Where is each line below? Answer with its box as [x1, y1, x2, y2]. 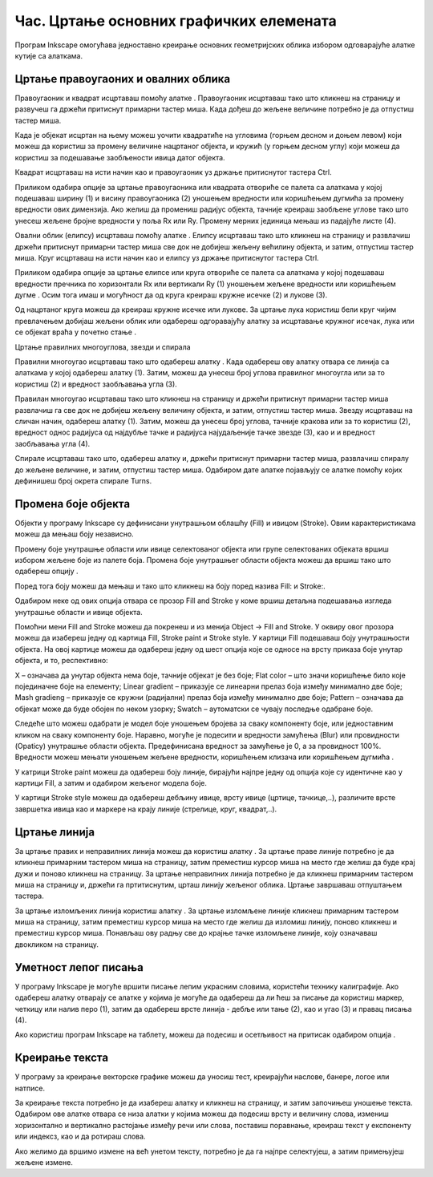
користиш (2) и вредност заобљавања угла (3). [14, 379, 178, 389]
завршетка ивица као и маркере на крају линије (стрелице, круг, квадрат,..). [14, 804, 277, 814]
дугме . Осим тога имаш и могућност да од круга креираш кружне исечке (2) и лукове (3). [14, 290, 328, 300]
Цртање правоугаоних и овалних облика [14, 72, 231, 86]
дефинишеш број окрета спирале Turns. [14, 475, 152, 485]
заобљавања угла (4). [14, 439, 91, 448]
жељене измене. [14, 1157, 74, 1167]
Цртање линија [14, 825, 95, 839]
